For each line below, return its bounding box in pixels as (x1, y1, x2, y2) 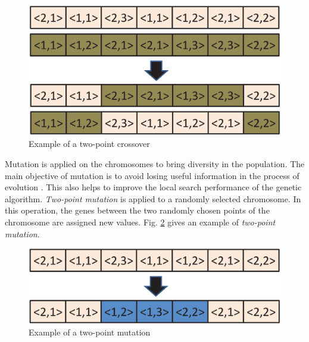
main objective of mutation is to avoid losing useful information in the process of (5, 169, 299, 181)
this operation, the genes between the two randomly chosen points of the (5, 204, 270, 217)
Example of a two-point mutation (29, 326, 151, 338)
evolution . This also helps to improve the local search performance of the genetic (5, 181, 302, 193)
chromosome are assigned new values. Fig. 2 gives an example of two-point (5, 216, 276, 228)
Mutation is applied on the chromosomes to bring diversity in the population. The (5, 158, 305, 170)
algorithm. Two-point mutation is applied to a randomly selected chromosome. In (5, 192, 301, 205)
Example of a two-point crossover (29, 137, 150, 150)
